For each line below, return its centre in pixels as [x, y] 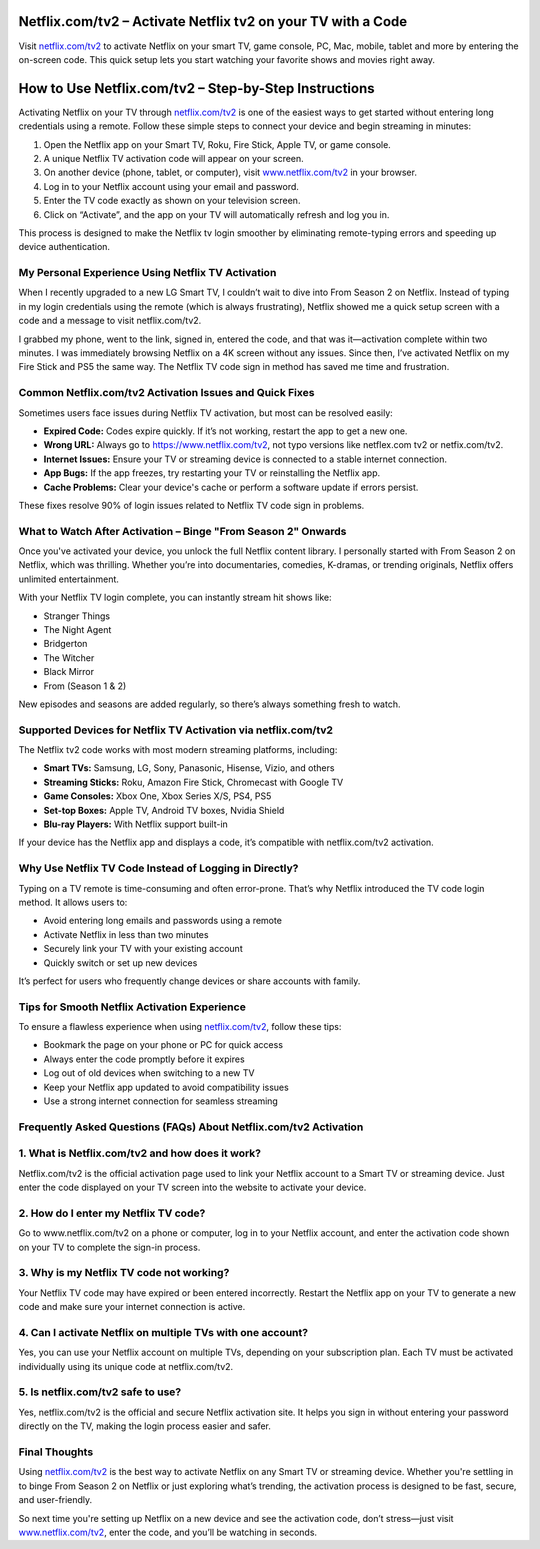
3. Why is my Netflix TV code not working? [124, 1273]
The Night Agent [77, 629]
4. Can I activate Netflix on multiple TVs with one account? [163, 1332]
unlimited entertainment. [69, 579]
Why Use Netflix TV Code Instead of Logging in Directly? [158, 868]
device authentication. [64, 247]
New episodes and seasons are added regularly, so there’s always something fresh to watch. [209, 704]
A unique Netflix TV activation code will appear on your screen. [173, 158]
